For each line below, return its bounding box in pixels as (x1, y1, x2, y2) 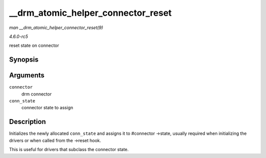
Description (9, 118, 46, 126)
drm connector (21, 91, 52, 97)
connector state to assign (21, 105, 73, 111)
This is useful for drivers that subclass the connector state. (9, 147, 129, 153)
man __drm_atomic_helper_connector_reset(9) (9, 25, 103, 31)
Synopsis (9, 56, 39, 64)
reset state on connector (9, 42, 59, 49)
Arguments (9, 71, 45, 80)
